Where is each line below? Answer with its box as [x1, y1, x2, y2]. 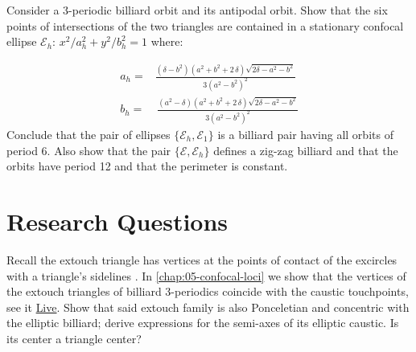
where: [150, 33, 183, 50]
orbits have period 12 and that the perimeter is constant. [6, 158, 288, 174]
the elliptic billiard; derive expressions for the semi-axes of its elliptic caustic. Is [6, 314, 399, 331]
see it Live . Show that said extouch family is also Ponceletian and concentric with [6, 298, 410, 315]
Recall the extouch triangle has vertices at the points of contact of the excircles [6, 251, 397, 268]
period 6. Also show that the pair [6, 141, 171, 158]
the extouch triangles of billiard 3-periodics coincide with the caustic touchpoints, [6, 283, 409, 300]
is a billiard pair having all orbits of [217, 126, 393, 142]
